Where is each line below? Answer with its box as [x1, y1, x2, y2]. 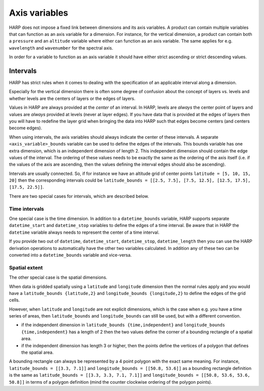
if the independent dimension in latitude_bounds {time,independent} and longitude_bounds [21, 322, 225, 328]
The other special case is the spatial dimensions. [9, 274, 108, 280]
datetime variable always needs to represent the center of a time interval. [9, 229, 160, 235]
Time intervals [9, 205, 44, 212]
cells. [9, 297, 20, 303]
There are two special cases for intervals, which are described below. [9, 193, 149, 199]
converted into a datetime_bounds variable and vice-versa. [9, 252, 132, 258]
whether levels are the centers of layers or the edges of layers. [9, 96, 135, 101]
